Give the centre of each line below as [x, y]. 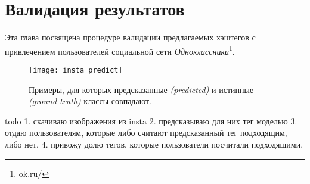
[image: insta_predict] [76, 70]
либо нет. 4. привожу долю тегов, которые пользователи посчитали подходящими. [154, 144]
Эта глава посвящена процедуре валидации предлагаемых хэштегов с [130, 37]
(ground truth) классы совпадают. [90, 101]
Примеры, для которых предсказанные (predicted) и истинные [141, 89]
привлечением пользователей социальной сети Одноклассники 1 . [120, 50]
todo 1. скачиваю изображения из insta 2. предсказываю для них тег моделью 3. [151, 121]
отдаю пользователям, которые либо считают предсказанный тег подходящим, [146, 132]
